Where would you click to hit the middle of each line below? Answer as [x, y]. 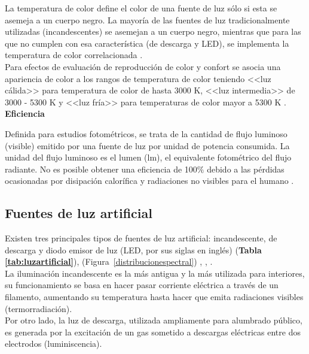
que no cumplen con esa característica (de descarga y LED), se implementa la [147, 43]
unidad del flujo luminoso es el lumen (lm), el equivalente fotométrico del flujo [148, 157]
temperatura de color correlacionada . [74, 55]
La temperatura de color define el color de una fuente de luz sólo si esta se [141, 8]
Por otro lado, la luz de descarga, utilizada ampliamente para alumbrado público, [154, 320]
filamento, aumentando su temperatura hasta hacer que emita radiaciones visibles [154, 297]
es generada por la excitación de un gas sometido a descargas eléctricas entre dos [153, 332]
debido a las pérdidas [246, 169]
